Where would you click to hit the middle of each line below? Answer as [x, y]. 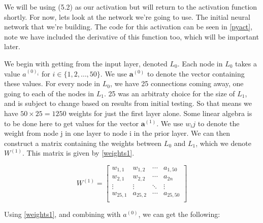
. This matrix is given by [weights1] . [78, 153]
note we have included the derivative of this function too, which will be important [131, 36]
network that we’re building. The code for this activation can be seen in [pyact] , [128, 27]
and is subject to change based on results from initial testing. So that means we [128, 103]
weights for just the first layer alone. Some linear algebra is [160, 113]
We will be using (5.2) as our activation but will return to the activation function [131, 7]
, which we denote [223, 143]
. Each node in [200, 63]
